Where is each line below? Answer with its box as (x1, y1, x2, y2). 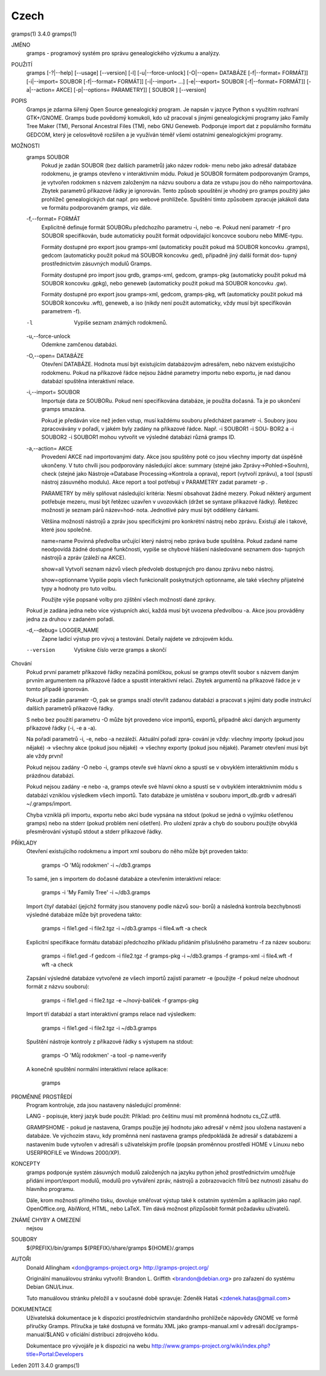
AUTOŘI (11, 1255, 31, 1263)
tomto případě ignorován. (26, 685, 90, 692)
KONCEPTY (11, 1160, 40, 1167)
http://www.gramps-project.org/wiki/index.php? (151, 1342, 271, 1349)
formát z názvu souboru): (26, 983, 90, 990)
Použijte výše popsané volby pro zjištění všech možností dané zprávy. (41, 596, 216, 603)
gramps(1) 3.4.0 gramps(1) (11, 30, 77, 37)
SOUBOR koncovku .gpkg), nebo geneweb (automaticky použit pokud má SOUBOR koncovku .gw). (41, 280, 288, 287)
